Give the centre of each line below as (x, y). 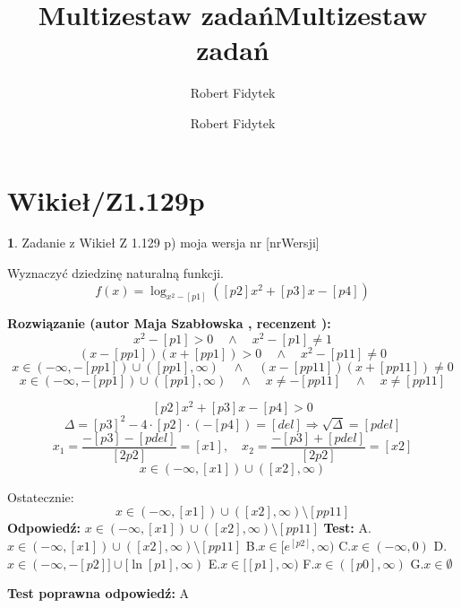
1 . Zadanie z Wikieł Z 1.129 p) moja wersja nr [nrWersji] (163, 243)
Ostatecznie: (41, 496)
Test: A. (347, 528)
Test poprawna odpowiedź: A (98, 593)
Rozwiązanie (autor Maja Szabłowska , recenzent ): (169, 323)
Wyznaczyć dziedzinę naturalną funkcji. (115, 273)
